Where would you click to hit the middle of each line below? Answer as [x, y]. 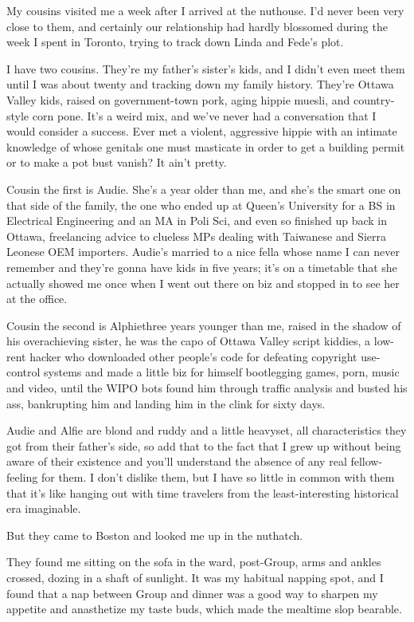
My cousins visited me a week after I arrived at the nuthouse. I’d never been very [205, 10]
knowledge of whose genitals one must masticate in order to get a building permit [206, 146]
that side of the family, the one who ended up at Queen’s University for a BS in [201, 205]
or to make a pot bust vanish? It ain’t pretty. [117, 162]
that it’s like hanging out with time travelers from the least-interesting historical [203, 492]
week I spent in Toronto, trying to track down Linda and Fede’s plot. [175, 42]
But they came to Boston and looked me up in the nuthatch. [155, 535]
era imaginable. [44, 508]
